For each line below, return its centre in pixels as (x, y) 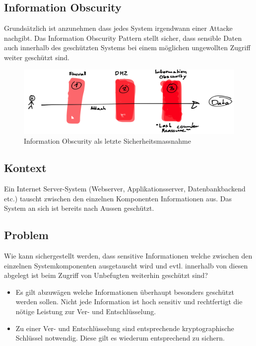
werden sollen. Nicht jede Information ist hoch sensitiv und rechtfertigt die (129, 302)
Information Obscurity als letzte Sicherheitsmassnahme (107, 141)
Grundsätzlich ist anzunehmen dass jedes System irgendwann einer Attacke (118, 28)
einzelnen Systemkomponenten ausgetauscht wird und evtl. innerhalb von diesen (126, 265)
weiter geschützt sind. (37, 57)
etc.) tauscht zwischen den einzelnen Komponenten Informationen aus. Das (118, 198)
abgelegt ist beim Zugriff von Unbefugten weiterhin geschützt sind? (106, 275)
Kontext (25, 168)
